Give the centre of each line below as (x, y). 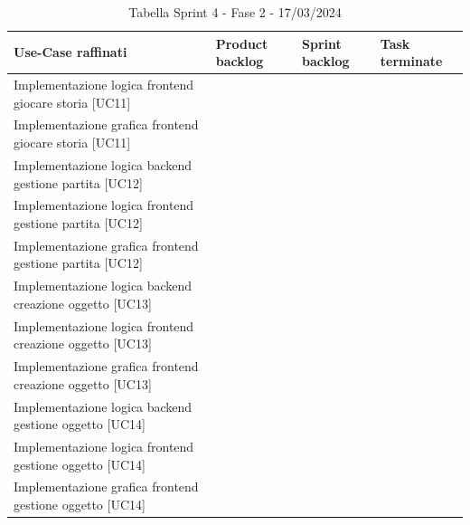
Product (242, 43)
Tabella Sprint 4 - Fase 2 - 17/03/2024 (235, 12)
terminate (411, 61)
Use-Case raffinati (70, 52)
